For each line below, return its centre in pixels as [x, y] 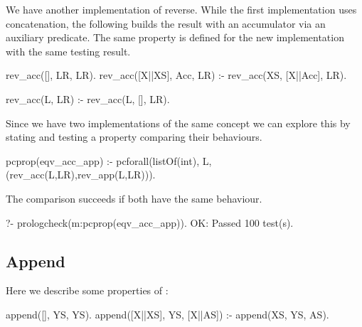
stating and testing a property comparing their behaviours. [134, 137]
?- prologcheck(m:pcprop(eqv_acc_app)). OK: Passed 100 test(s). [150, 222]
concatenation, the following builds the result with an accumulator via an [166, 23]
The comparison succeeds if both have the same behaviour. [134, 198]
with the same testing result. [68, 51]
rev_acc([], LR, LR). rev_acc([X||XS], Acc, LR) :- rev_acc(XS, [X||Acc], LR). [176, 75]
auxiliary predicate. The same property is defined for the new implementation [175, 37]
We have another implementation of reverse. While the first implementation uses [181, 9]
